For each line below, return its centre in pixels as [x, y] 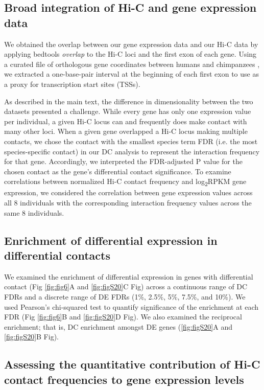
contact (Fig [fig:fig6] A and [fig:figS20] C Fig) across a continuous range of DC [126, 286]
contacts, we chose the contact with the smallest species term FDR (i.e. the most [131, 141]
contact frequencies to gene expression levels [124, 379]
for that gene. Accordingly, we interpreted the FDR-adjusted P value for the [123, 161]
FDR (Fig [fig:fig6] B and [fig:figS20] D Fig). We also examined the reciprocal [123, 317]
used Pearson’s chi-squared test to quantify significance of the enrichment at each [131, 306]
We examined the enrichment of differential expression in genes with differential [129, 276]
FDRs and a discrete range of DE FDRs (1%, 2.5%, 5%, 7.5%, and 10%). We [125, 296]
